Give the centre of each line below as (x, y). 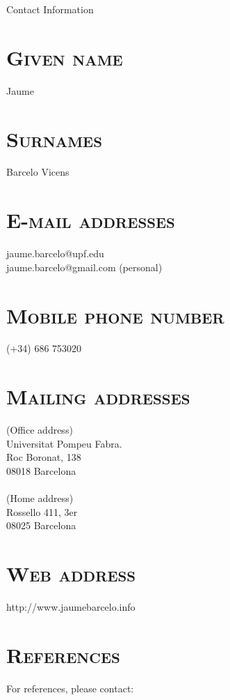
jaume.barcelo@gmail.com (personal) (84, 267)
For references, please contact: (70, 688)
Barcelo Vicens (38, 172)
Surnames (54, 138)
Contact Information (50, 9)
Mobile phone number (115, 315)
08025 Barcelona (41, 525)
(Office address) (40, 430)
